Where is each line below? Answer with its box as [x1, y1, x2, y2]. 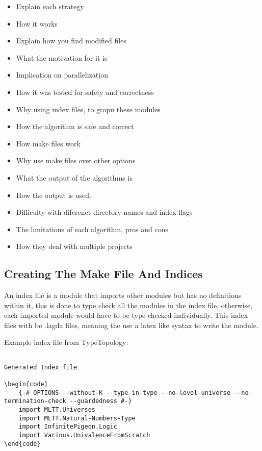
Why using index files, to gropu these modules [16, 104, 161, 114]
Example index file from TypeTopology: [4, 337, 128, 347]
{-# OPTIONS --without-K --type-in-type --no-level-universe [18, 389, 230, 396]
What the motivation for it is [16, 52, 108, 63]
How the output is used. [16, 189, 91, 200]
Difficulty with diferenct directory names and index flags [16, 207, 193, 217]
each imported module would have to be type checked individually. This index [4, 310, 248, 320]
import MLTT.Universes [18, 406, 95, 414]
